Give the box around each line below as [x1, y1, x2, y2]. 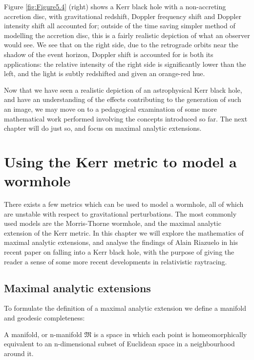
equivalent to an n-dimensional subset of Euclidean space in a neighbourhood [4, 339, 235, 349]
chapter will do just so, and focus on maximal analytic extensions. [4, 123, 202, 133]
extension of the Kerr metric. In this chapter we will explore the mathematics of [4, 227, 244, 238]
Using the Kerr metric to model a [4, 151, 237, 171]
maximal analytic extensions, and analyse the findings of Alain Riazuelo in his [4, 237, 238, 247]
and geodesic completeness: [4, 312, 85, 322]
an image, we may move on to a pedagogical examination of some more [4, 103, 217, 114]
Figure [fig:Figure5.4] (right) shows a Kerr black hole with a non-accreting [4, 1, 226, 11]
